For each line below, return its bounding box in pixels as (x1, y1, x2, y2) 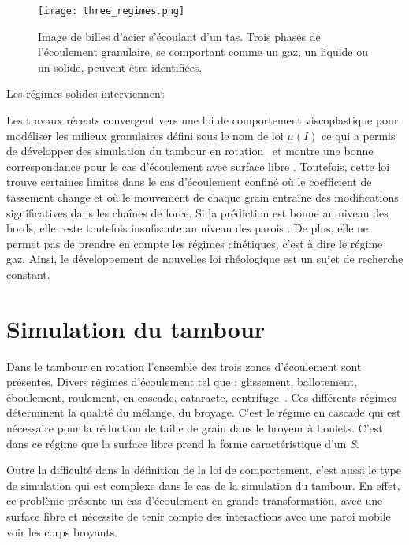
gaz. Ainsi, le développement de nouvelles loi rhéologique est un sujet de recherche (6, 250, 403, 267)
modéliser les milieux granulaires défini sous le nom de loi (6, 127, 284, 143)
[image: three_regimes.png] (38, 6, 185, 17)
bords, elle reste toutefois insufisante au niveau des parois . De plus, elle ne (6, 220, 369, 236)
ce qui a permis (322, 127, 396, 143)
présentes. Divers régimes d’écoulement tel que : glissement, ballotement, (6, 373, 357, 390)
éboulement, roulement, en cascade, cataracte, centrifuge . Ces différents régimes (6, 388, 396, 405)
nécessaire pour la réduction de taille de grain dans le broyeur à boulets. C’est (6, 420, 383, 436)
